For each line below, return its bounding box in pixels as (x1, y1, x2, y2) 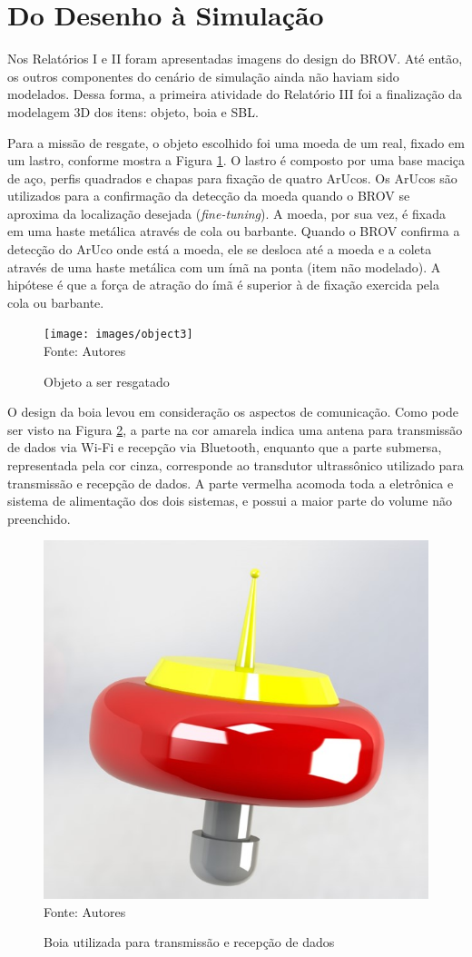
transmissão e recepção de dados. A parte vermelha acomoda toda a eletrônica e (7, 473, 454, 492)
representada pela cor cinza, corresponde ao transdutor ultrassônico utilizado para (7, 456, 464, 475)
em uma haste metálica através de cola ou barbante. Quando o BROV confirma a (7, 222, 460, 241)
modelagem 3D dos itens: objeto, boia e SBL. (7, 102, 259, 121)
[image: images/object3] (44, 328, 193, 341)
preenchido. (7, 508, 71, 528)
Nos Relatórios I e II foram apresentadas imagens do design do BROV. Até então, (7, 49, 463, 68)
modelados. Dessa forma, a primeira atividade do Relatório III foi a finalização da (7, 84, 462, 104)
